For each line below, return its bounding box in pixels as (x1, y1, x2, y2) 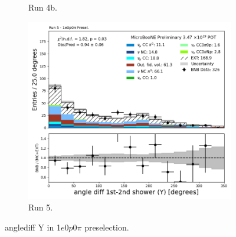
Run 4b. (28, 1, 57, 13)
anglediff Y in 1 (5, 220, 61, 233)
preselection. (84, 220, 129, 233)
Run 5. (28, 201, 53, 213)
